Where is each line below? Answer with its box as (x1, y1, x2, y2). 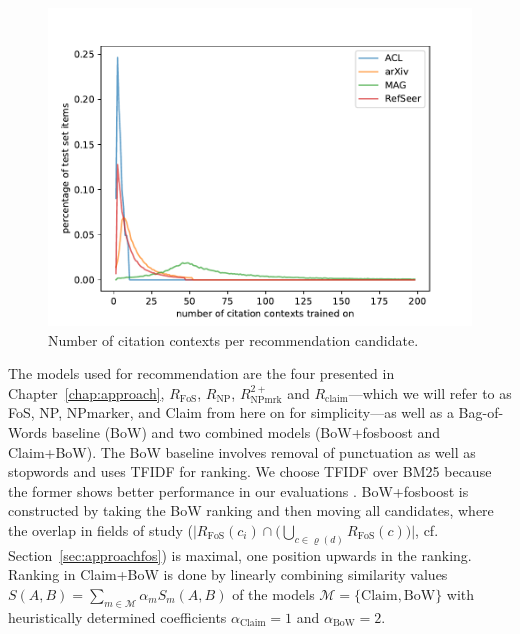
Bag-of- (458, 402, 504, 423)
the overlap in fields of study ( (8, 519, 193, 540)
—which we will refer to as (348, 382, 512, 403)
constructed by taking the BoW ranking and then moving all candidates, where (8, 500, 494, 521)
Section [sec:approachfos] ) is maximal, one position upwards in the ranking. (8, 544, 472, 565)
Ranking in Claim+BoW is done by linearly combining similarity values (8, 564, 448, 585)
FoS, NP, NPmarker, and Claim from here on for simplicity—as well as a (8, 402, 454, 423)
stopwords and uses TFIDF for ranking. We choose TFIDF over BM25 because (8, 461, 492, 482)
